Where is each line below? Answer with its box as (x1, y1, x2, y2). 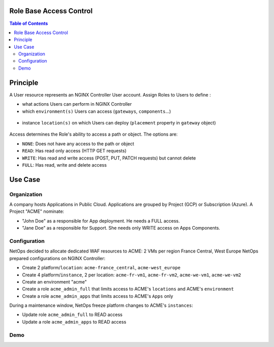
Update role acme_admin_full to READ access (22, 311, 123, 318)
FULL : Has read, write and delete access (22, 162, 107, 168)
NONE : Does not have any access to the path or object (22, 140, 134, 147)
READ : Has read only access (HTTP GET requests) (22, 148, 127, 154)
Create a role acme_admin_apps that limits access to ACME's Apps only (22, 293, 174, 299)
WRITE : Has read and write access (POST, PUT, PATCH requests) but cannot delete (22, 155, 196, 161)
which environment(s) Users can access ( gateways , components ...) (22, 108, 171, 114)
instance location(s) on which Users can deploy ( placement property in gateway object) (22, 119, 216, 125)
